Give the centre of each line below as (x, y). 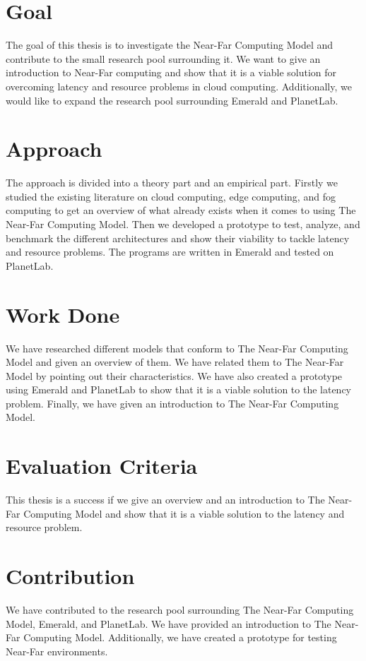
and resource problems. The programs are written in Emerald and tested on (170, 252)
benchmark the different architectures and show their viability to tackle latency (178, 238)
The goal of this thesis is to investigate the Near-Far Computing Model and (170, 45)
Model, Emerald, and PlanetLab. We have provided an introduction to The (169, 623)
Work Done (63, 314)
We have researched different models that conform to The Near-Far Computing (177, 348)
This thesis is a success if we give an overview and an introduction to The (165, 500)
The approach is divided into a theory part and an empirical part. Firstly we (172, 183)
